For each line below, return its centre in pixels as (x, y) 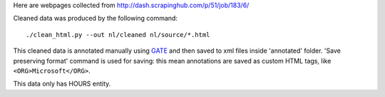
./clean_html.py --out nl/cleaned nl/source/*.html (118, 35)
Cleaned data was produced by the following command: (96, 19)
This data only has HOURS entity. (62, 84)
